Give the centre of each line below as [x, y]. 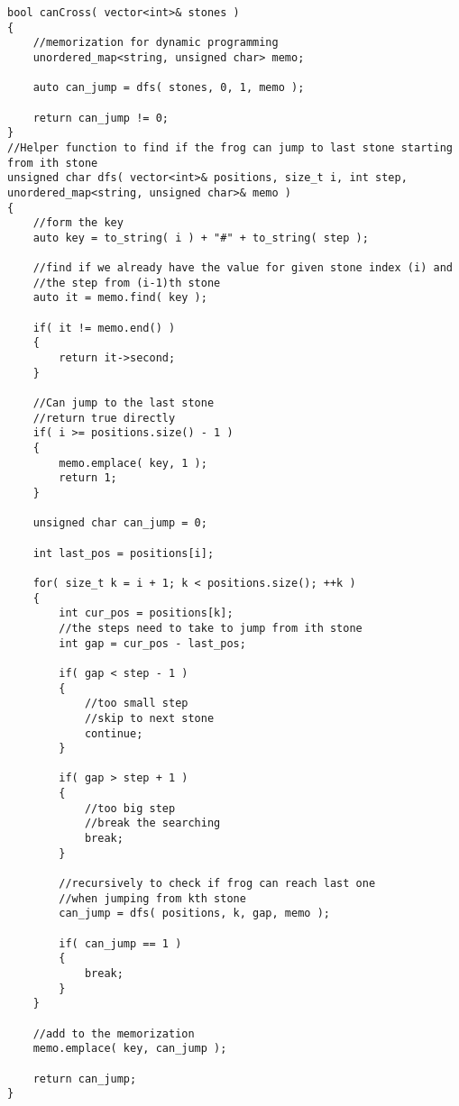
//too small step [136, 704]
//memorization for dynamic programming [156, 43]
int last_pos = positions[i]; [124, 553]
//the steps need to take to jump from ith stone [211, 628]
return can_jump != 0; [101, 118]
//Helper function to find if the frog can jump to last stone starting [230, 147]
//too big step [130, 808]
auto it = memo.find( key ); [120, 298]
